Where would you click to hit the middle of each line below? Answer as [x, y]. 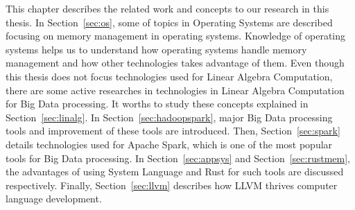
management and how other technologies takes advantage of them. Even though [175, 63]
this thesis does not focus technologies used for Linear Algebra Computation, [169, 76]
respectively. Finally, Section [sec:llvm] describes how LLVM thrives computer [172, 185]
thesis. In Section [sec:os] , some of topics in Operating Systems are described [169, 22]
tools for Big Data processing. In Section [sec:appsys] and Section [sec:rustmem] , [178, 158]
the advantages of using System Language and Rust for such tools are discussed [175, 172]
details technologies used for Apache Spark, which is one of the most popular [169, 144]
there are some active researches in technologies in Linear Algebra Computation [175, 90]
